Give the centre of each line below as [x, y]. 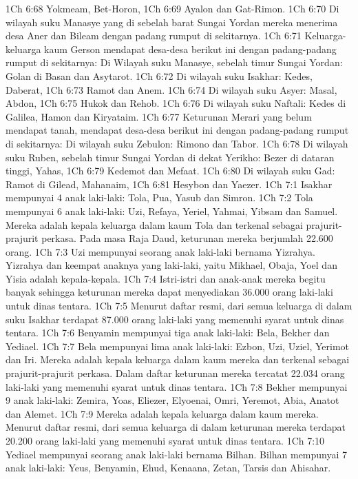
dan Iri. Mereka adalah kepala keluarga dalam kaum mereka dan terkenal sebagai [178, 359]
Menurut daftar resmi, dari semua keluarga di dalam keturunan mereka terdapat [176, 427]
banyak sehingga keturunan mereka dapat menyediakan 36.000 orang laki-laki [169, 292]
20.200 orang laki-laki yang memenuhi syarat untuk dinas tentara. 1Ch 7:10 [165, 440]
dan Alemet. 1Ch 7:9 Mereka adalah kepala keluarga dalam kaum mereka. [162, 413]
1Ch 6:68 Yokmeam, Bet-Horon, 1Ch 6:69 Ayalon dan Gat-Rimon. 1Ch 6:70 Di [172, 8]
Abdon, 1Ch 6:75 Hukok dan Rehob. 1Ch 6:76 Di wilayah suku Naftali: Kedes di [176, 103]
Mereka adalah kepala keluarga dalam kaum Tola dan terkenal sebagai [154, 224]
